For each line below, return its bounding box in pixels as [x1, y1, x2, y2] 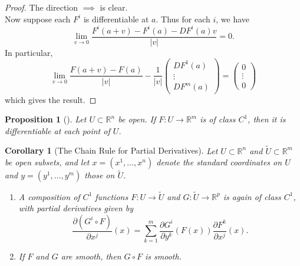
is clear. [100, 1, 128, 13]
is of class [200, 113, 236, 125]
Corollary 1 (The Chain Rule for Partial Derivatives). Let [5, 144, 218, 157]
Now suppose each [5, 12, 71, 25]
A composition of [18, 190, 80, 202]
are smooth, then [61, 250, 121, 262]
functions [95, 190, 128, 202]
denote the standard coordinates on [156, 156, 282, 168]
